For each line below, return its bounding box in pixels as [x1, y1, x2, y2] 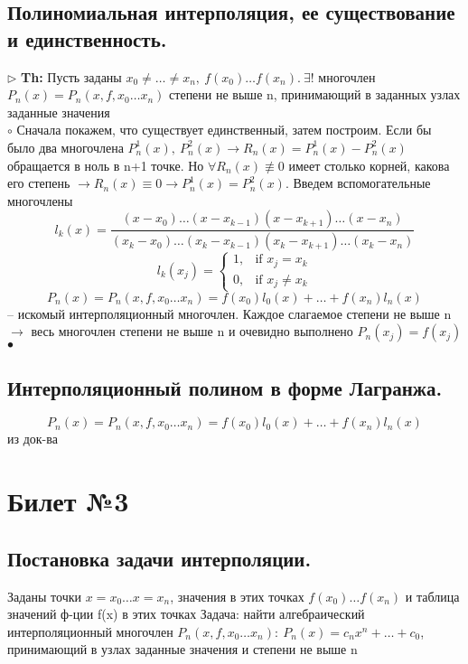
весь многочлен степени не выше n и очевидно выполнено [31, 322, 353, 341]
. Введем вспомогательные [285, 173, 431, 192]
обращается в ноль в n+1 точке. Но [7, 155, 204, 174]
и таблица [405, 586, 460, 605]
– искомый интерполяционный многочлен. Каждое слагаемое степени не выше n [7, 304, 452, 323]
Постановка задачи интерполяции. [7, 544, 312, 572]
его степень [7, 173, 70, 192]
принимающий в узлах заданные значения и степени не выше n [7, 640, 358, 659]
